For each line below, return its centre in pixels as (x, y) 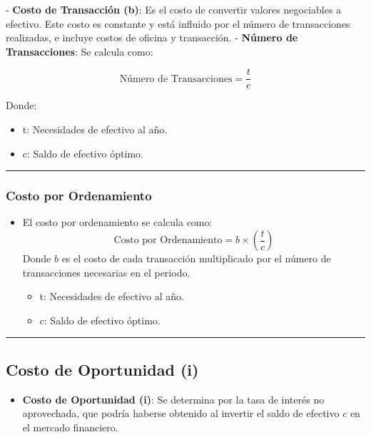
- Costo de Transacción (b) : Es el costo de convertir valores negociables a (174, 9)
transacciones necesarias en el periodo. (106, 272)
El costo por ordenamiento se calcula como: (117, 222)
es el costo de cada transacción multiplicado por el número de (196, 258)
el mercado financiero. (70, 427)
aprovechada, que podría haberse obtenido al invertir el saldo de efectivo (181, 413)
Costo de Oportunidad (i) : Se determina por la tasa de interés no (173, 399)
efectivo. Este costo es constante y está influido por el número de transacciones (178, 23)
